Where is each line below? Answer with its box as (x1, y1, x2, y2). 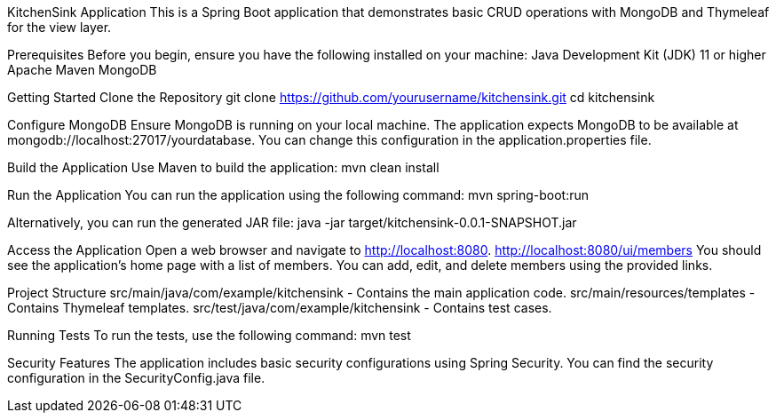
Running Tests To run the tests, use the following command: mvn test (7, 328, 411, 343)
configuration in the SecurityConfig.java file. (7, 370, 265, 385)
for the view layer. (7, 20, 112, 35)
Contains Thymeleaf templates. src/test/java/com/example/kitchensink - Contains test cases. (7, 300, 552, 315)
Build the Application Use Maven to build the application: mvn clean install (7, 160, 439, 175)
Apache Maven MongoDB (7, 62, 157, 77)
